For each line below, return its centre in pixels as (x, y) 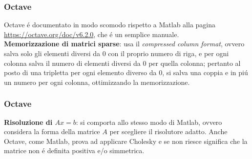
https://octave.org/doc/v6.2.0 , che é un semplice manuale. (92, 34)
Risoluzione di (28, 122)
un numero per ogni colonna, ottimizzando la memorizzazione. (97, 82)
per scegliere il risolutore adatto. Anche (168, 131)
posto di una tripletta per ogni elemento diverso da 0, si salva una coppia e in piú (126, 72)
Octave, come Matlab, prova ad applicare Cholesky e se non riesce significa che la (126, 141)
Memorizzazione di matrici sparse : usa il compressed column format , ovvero (124, 44)
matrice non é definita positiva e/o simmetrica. (74, 150)
